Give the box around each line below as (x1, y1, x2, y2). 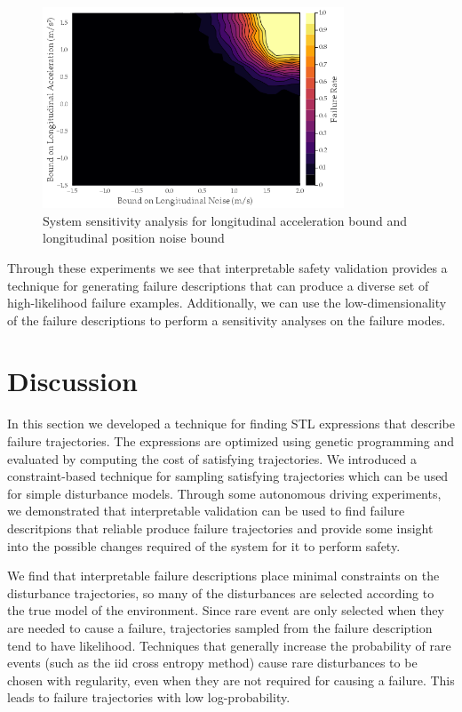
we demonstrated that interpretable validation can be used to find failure (7, 501, 405, 520)
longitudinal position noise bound (43, 228, 225, 247)
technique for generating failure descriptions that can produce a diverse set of (7, 276, 429, 294)
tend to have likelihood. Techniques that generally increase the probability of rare (7, 636, 451, 654)
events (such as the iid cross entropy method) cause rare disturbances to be (7, 653, 418, 672)
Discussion (7, 363, 138, 399)
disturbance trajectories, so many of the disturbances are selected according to (7, 583, 434, 602)
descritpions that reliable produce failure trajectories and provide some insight (7, 518, 434, 537)
